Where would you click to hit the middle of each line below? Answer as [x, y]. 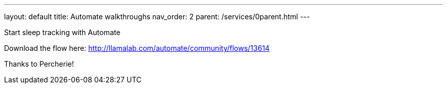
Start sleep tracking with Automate [62, 32]
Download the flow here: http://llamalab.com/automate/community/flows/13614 [137, 48]
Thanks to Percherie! [39, 64]
